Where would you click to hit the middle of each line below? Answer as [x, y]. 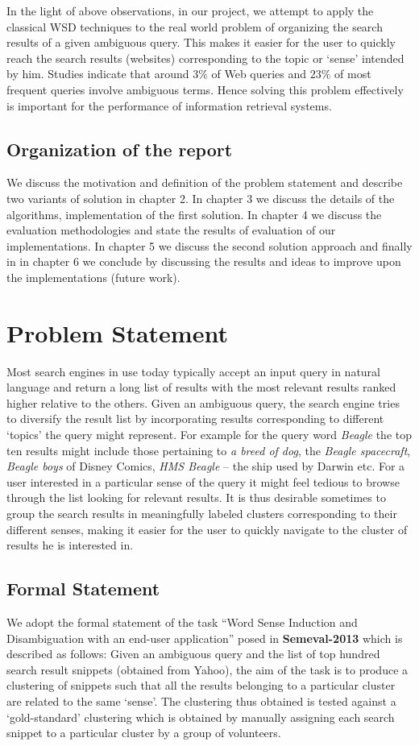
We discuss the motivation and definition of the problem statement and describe [205, 182]
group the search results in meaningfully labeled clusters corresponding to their [202, 513]
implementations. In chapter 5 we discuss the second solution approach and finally [209, 245]
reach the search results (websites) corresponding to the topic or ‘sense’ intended [205, 58]
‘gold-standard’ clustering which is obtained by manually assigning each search [201, 717]
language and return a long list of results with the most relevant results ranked [201, 387]
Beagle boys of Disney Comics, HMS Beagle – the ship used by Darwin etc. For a [206, 466]
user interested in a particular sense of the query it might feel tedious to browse [203, 481]
